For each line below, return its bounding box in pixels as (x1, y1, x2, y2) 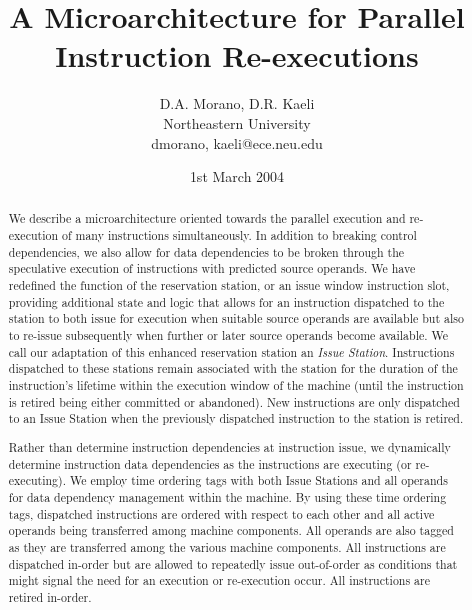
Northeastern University (163, 112, 311, 133)
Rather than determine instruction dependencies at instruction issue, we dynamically (8, 438, 451, 455)
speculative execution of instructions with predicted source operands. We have (8, 260, 416, 277)
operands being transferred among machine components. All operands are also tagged (8, 522, 454, 539)
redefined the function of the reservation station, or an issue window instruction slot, (8, 277, 450, 294)
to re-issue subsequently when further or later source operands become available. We (8, 327, 449, 344)
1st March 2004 (189, 166, 285, 187)
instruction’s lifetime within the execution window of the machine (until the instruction (8, 377, 464, 394)
